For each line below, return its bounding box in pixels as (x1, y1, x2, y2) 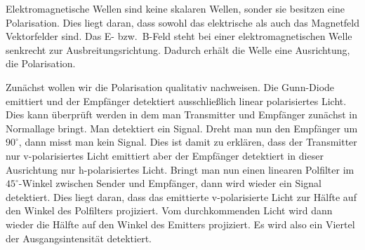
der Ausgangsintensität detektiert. (6, 230, 152, 245)
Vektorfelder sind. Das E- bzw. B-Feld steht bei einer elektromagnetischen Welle (6, 29, 352, 43)
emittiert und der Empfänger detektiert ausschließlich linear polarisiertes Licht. (6, 93, 347, 108)
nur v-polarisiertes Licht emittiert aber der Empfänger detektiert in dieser (6, 148, 324, 162)
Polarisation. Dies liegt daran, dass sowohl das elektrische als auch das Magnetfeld (6, 15, 360, 29)
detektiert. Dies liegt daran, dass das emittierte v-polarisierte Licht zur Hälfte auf (6, 189, 357, 204)
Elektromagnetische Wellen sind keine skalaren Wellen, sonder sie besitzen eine (6, 1, 345, 15)
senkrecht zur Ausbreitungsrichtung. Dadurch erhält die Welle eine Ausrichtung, (6, 42, 350, 57)
